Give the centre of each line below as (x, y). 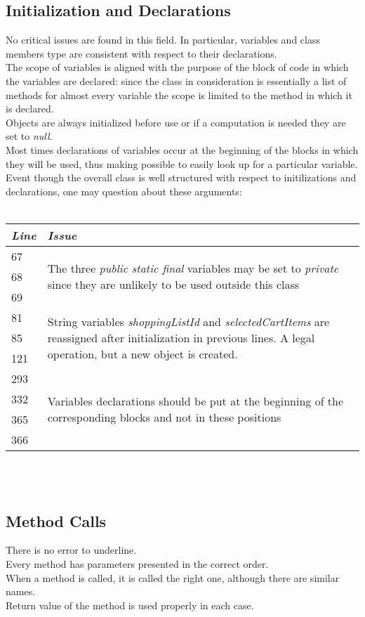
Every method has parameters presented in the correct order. (137, 563)
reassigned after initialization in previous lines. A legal (181, 337)
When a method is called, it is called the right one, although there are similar (173, 577)
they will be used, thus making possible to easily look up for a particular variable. (182, 163)
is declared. (30, 109)
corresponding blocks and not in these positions (164, 417)
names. (21, 591)
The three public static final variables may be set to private (193, 268)
